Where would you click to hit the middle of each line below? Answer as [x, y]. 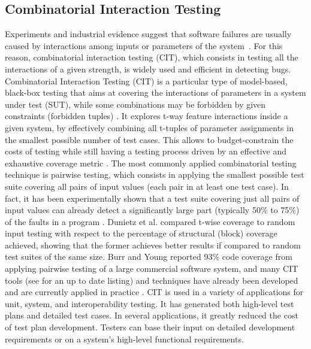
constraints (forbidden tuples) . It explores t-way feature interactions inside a [147, 116]
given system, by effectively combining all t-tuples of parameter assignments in [149, 127]
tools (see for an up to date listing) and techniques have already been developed [152, 280]
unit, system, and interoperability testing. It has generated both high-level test [150, 303]
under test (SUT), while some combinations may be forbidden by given [135, 104]
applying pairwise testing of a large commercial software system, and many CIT [152, 268]
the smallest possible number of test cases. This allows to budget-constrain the [149, 139]
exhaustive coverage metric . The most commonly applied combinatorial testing [151, 163]
